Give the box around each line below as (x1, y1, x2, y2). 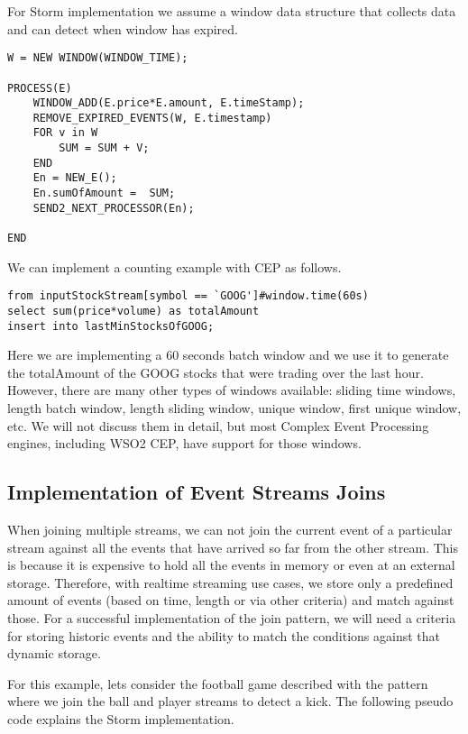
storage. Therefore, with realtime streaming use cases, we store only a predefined (7, 573, 454, 592)
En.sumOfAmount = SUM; (32, 187, 176, 200)
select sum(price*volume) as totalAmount (7, 304, 260, 317)
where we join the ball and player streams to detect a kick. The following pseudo (7, 692, 454, 711)
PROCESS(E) (7, 81, 72, 95)
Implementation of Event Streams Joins (7, 478, 386, 506)
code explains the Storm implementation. (7, 709, 234, 728)
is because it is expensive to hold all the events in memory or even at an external (7, 555, 455, 574)
